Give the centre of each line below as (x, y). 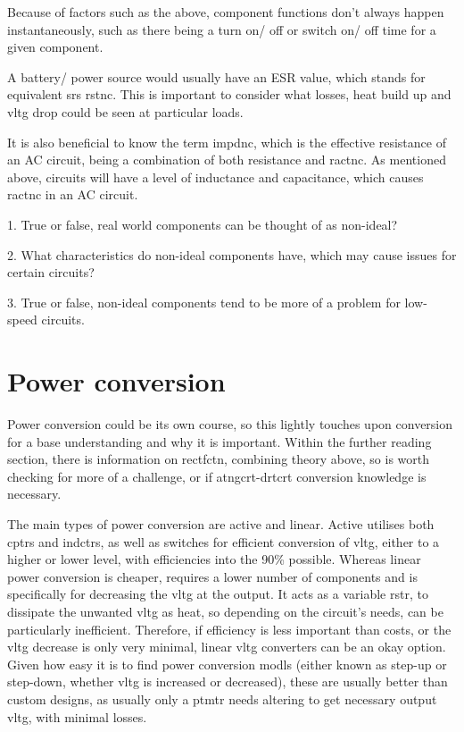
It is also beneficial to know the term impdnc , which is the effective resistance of (227, 142)
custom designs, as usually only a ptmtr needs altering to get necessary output (222, 698)
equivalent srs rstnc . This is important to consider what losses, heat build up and (229, 94)
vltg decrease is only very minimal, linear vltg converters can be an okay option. (227, 647)
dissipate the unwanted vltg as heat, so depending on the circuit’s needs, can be (225, 611)
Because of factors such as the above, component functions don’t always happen (226, 12)
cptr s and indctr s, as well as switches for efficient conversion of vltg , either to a (224, 541)
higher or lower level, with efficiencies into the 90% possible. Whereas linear (214, 559)
